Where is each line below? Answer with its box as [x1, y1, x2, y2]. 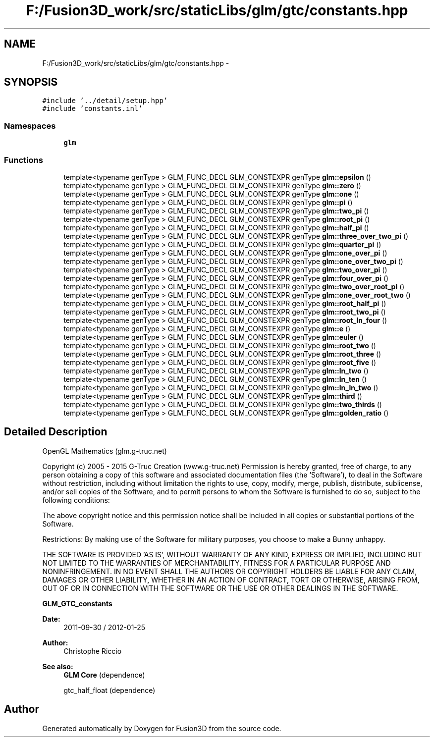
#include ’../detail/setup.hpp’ [42, 97, 168, 105]
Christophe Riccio [63, 646, 122, 655]
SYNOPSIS [4, 76, 58, 89]
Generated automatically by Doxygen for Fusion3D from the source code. [42, 724, 281, 733]
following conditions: [42, 495, 110, 504]
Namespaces [4, 120, 56, 131]
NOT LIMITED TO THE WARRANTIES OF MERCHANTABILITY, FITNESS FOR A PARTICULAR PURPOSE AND [42, 558, 391, 567]
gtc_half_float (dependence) [63, 686, 156, 694]
